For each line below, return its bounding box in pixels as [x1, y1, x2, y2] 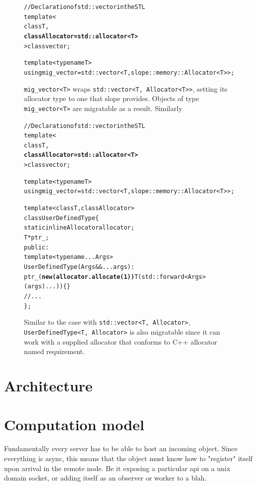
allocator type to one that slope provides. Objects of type [24, 93, 199, 104]
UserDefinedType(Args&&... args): [24, 263, 134, 271]
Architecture [4, 375, 93, 395]
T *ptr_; [24, 234, 49, 242]
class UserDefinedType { [24, 214, 99, 222]
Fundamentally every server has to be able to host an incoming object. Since [4, 443, 238, 454]
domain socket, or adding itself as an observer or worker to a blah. [4, 473, 207, 483]
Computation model [4, 414, 144, 435]
